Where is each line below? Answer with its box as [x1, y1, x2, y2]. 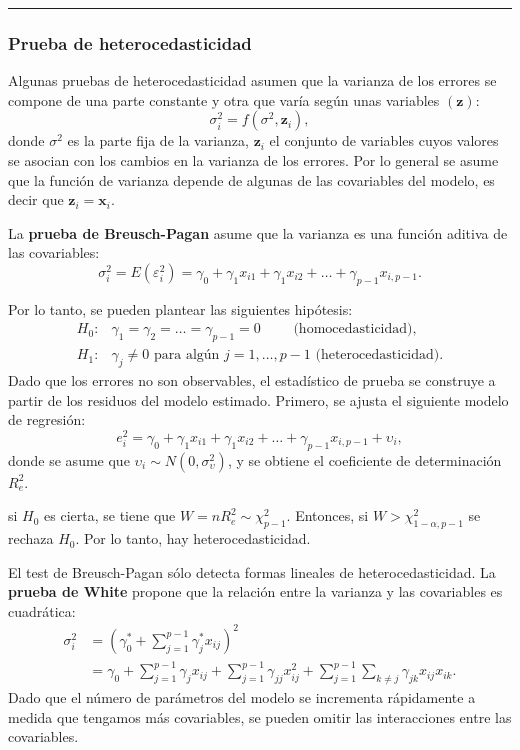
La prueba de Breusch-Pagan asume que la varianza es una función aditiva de [8, 222, 508, 243]
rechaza [8, 528, 54, 549]
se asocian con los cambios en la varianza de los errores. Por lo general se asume [8, 150, 499, 170]
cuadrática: [8, 600, 76, 621]
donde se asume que [8, 449, 130, 470]
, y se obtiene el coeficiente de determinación [227, 449, 502, 470]
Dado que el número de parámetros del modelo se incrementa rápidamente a [8, 687, 476, 708]
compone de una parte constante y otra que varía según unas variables [8, 89, 440, 110]
